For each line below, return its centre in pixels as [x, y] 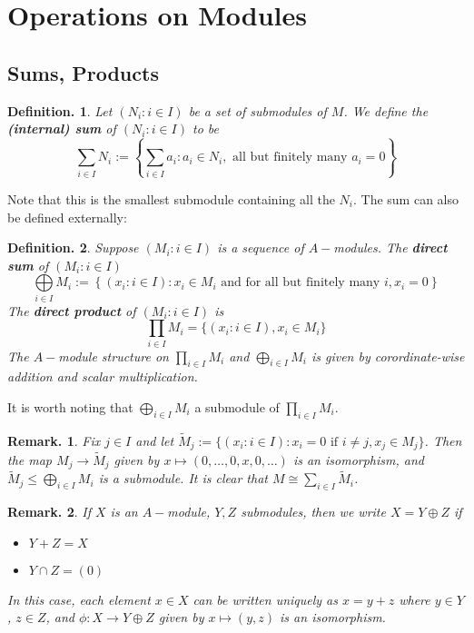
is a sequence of [261, 247]
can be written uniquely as [265, 599]
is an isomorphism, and [358, 459]
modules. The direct [390, 247]
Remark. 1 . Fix [54, 440]
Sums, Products [83, 72]
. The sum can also [405, 198]
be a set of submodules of [257, 110]
